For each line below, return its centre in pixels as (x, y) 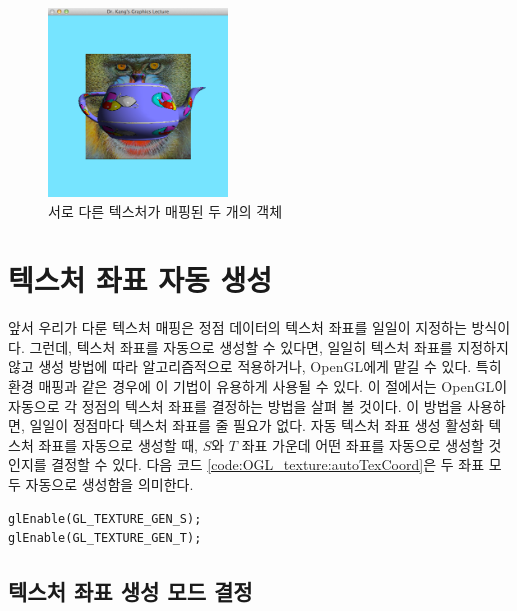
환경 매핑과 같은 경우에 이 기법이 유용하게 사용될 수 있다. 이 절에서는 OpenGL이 (258, 386)
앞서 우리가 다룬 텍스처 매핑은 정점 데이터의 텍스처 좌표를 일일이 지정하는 (237, 327)
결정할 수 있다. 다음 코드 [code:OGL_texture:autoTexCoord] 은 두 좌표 (268, 464)
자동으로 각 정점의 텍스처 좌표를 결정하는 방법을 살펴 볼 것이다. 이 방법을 (235, 405)
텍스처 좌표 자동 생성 (140, 279)
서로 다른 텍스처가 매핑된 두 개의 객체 (165, 210)
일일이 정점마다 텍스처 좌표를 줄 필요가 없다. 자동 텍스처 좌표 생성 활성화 (256, 425)
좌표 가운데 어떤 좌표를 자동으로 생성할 (362, 444)
